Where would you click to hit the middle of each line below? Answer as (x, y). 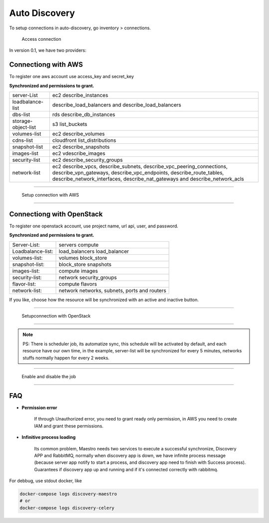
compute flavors (78, 284)
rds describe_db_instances (84, 114)
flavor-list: (24, 284)
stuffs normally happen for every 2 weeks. (66, 358)
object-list (24, 127)
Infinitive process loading (49, 437)
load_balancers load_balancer (94, 251)
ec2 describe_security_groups (88, 160)
